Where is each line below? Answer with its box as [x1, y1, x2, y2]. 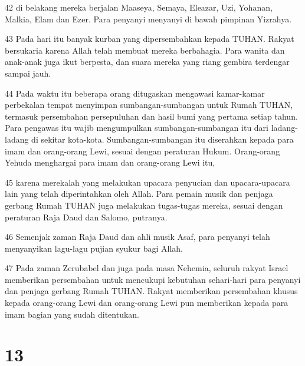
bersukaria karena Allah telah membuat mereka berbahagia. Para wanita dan [5, 44, 285, 56]
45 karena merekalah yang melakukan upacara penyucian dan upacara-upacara [5, 176, 290, 188]
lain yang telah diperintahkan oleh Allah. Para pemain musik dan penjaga [5, 187, 273, 200]
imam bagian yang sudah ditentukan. [5, 308, 140, 320]
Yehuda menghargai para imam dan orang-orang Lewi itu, [5, 156, 215, 169]
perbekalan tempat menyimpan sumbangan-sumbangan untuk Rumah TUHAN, [5, 98, 293, 111]
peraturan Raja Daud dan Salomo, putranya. [5, 210, 168, 223]
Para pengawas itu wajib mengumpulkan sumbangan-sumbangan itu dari [5, 121, 269, 134]
